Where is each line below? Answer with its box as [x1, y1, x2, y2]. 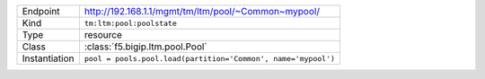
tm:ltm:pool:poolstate [84, 18, 177, 28]
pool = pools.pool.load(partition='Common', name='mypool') [84, 54, 336, 63]
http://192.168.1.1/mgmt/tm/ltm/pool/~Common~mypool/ [84, 5, 321, 17]
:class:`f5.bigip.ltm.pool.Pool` [84, 40, 207, 53]
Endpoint [22, 5, 60, 17]
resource [84, 29, 123, 40]
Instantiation [22, 52, 75, 65]
